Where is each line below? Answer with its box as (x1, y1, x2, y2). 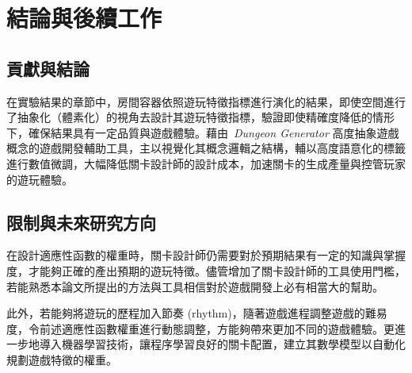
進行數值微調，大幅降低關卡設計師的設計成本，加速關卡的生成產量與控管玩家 (6, 155, 406, 171)
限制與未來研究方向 (6, 210, 156, 234)
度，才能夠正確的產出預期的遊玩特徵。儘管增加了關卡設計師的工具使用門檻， (6, 262, 406, 279)
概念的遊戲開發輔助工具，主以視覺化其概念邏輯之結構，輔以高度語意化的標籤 (6, 140, 406, 156)
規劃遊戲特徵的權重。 (6, 351, 117, 367)
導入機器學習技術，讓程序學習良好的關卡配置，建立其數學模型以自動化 (39, 336, 406, 352)
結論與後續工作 (6, 2, 162, 34)
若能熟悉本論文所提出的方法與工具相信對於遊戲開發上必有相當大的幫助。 (6, 278, 383, 294)
